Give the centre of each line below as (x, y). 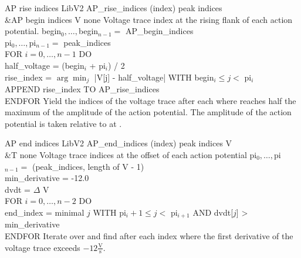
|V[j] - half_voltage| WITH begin (154, 77)
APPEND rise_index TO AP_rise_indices (82, 89)
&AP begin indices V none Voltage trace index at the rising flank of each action (149, 19)
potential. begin (33, 31)
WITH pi (109, 212)
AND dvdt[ (213, 212)
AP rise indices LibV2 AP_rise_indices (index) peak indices (114, 8)
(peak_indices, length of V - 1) (88, 166)
